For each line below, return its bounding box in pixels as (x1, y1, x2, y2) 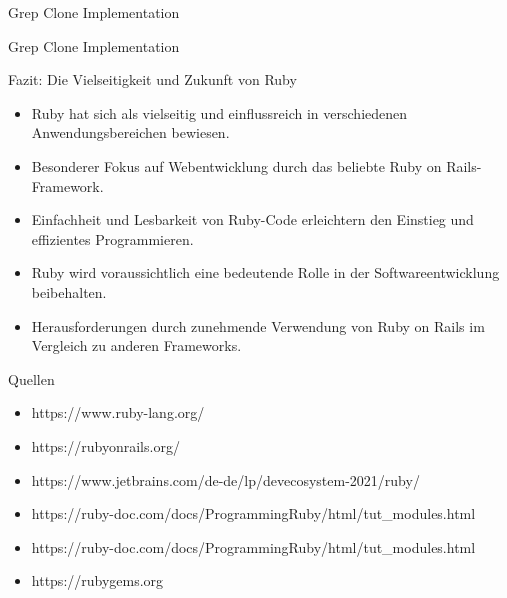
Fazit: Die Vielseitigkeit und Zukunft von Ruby (8, 69, 297, 90)
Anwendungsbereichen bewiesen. (31, 122, 230, 143)
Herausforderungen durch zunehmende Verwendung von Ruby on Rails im (31, 315, 485, 336)
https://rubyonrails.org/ (31, 435, 180, 456)
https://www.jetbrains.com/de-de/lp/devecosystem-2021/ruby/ (31, 469, 420, 490)
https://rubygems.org (31, 570, 164, 591)
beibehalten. (31, 281, 107, 302)
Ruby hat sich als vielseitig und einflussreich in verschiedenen (31, 102, 408, 123)
